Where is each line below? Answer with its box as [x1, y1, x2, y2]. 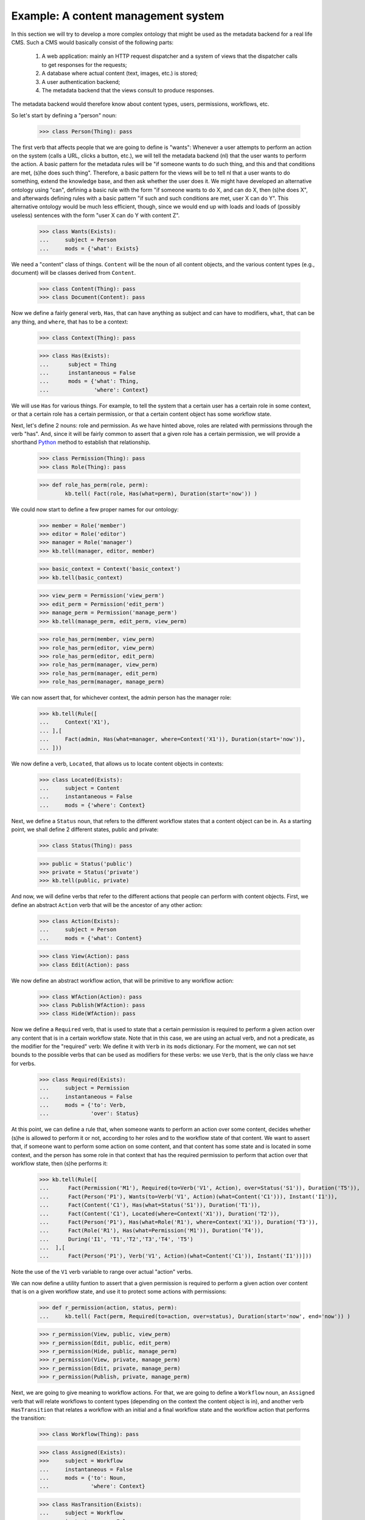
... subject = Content [39, 784, 120, 792]
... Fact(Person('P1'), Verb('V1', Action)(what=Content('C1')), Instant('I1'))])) [39, 1252, 313, 1260]
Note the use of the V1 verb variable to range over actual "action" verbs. [11, 1268, 193, 1276]
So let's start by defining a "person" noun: [11, 111, 117, 119]
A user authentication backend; [41, 78, 120, 85]
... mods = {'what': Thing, [39, 378, 139, 385]
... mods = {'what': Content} [39, 934, 142, 942]
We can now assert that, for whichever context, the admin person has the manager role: [11, 694, 232, 702]
